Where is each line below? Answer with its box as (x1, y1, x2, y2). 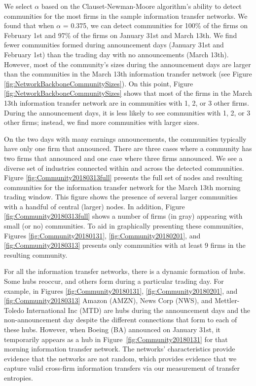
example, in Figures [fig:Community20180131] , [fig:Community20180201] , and (4, 285, 238, 296)
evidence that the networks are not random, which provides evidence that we (4, 353, 237, 363)
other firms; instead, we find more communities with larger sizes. (4, 117, 199, 127)
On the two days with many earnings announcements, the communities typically (4, 133, 247, 144)
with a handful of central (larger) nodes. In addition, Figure (4, 201, 185, 211)
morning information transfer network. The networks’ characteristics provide (4, 344, 235, 354)
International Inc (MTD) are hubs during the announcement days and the (26, 305, 251, 315)
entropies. (4, 372, 33, 383)
